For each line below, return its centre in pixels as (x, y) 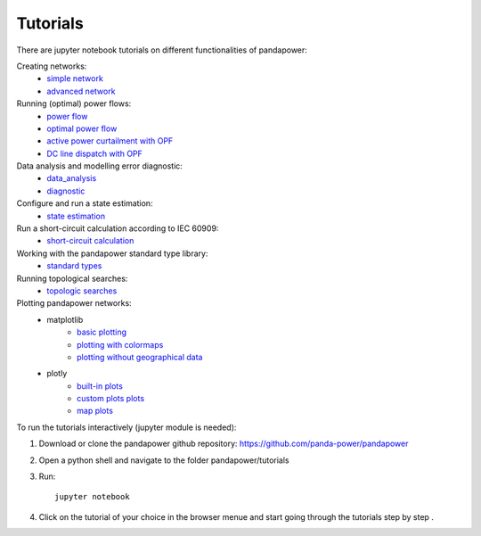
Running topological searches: (72, 278)
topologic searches (82, 291)
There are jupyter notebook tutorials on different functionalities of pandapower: (162, 50)
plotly (57, 374)
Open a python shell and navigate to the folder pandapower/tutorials (164, 460)
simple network (75, 78)
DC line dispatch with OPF (94, 153)
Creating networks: (52, 66)
